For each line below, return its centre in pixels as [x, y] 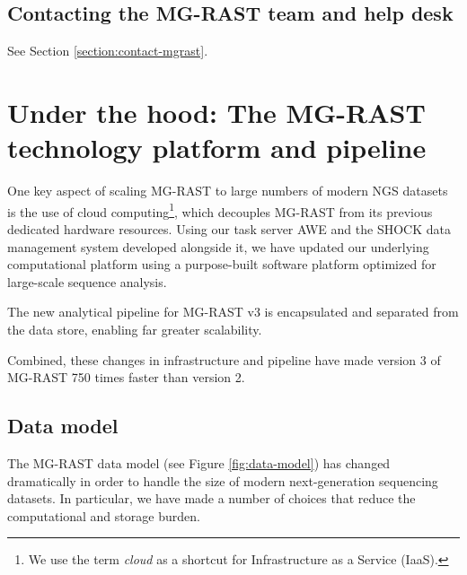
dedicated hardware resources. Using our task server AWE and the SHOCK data [229, 228]
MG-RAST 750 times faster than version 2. [126, 377]
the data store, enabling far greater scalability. [135, 329]
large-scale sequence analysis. [87, 281]
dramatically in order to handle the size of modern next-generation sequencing [223, 480]
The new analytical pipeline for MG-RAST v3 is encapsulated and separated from [233, 312]
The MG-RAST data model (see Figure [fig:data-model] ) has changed [199, 462]
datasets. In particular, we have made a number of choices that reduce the [211, 498]
